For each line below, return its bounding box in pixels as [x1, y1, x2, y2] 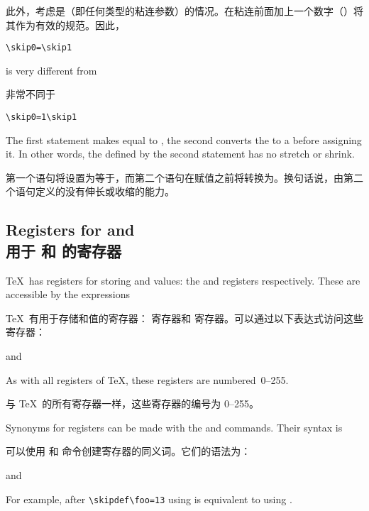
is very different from [6, 62, 97, 77]
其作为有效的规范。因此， [6, 17, 125, 32]
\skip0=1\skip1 [6, 112, 77, 123]
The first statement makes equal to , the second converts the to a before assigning [6, 132, 362, 147]
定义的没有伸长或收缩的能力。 [35, 184, 175, 199]
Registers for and [6, 219, 135, 241]
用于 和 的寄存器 [6, 239, 122, 261]
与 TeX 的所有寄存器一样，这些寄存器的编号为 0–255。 [6, 396, 259, 411]
